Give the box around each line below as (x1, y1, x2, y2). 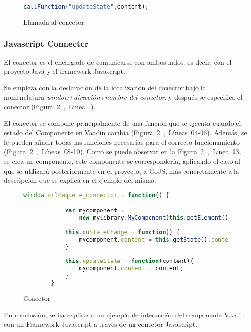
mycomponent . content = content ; (79, 265, 184, 272)
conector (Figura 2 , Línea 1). (4, 102, 96, 112)
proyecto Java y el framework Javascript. (4, 66, 125, 76)
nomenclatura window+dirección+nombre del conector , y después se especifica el (4, 92, 243, 102)
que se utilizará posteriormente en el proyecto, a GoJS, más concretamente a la (4, 165, 239, 175)
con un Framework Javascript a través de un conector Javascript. (4, 319, 198, 329)
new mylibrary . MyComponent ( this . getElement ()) (79, 214, 232, 222)
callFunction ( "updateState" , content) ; (23, 3, 149, 10)
